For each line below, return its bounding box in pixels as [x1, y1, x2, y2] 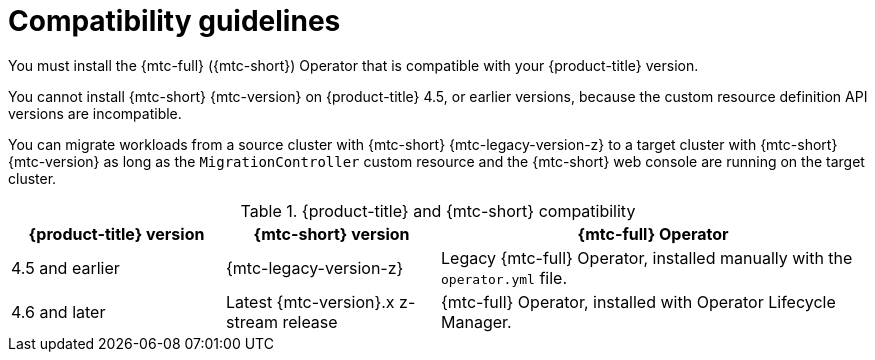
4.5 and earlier [11, 257, 120, 278]
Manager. [441, 311, 512, 332]
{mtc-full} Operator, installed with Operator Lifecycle [441, 291, 836, 312]
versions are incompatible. [8, 104, 182, 122]
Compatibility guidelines [8, 4, 341, 38]
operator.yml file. [441, 267, 568, 288]
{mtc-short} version [253, 223, 410, 244]
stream [226, 311, 278, 332]
